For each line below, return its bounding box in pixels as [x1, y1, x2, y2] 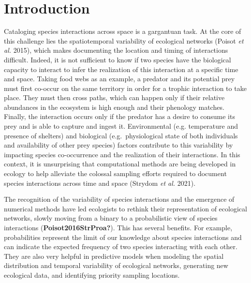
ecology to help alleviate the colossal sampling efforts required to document [4, 168, 227, 179]
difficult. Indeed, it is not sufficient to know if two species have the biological [4, 54, 231, 64]
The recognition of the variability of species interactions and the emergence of [4, 194, 235, 204]
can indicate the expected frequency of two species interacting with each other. [4, 241, 237, 252]
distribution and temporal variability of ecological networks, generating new [4, 260, 228, 270]
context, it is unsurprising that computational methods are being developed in [4, 159, 236, 169]
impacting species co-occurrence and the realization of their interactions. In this [4, 149, 240, 159]
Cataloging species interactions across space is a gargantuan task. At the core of [4, 26, 241, 36]
